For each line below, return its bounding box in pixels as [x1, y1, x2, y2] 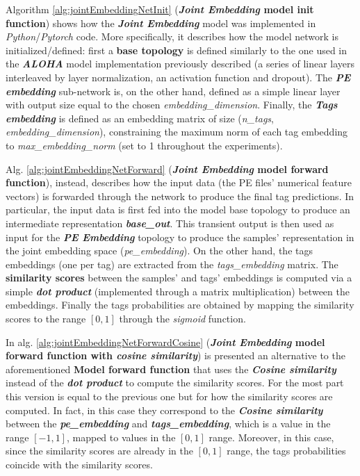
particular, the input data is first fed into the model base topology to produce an [6, 202, 350, 217]
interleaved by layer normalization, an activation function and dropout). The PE [6, 69, 351, 84]
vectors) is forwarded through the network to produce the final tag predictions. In [6, 188, 354, 203]
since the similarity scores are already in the [6, 443, 193, 458]
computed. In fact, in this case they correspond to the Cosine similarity [6, 402, 323, 417]
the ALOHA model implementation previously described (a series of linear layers [6, 56, 355, 71]
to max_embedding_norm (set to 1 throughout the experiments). [6, 138, 283, 152]
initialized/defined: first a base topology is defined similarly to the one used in [6, 42, 347, 57]
